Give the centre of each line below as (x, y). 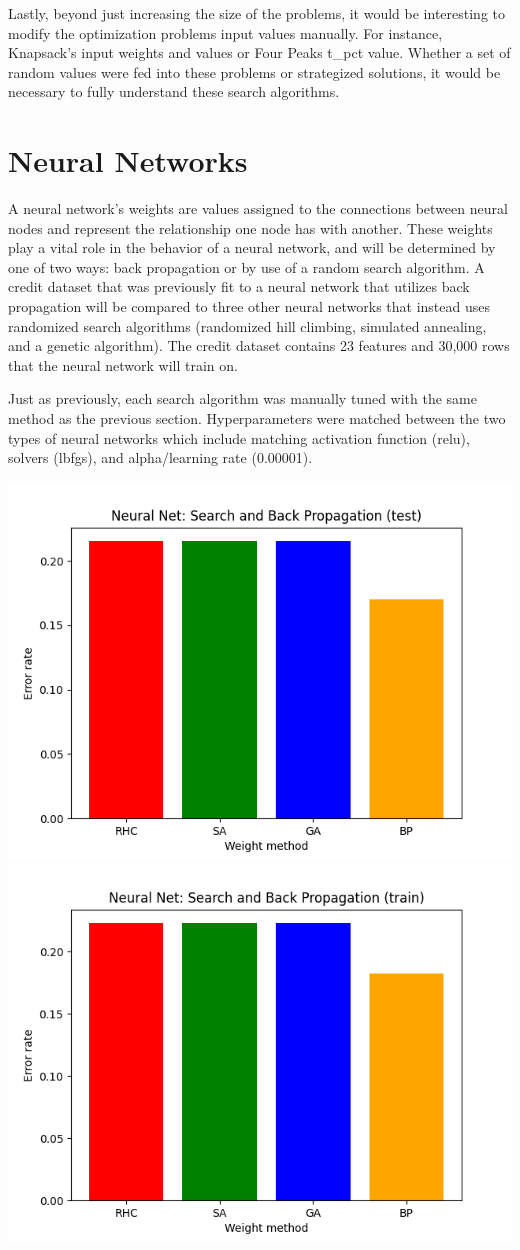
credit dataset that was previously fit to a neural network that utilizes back (239, 286)
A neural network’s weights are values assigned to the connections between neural (258, 208)
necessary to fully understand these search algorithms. (174, 91)
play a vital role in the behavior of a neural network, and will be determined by (252, 247)
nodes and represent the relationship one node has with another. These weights (250, 227)
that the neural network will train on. (123, 364)
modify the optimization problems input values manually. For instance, (225, 32)
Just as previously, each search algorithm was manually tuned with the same (242, 398)
